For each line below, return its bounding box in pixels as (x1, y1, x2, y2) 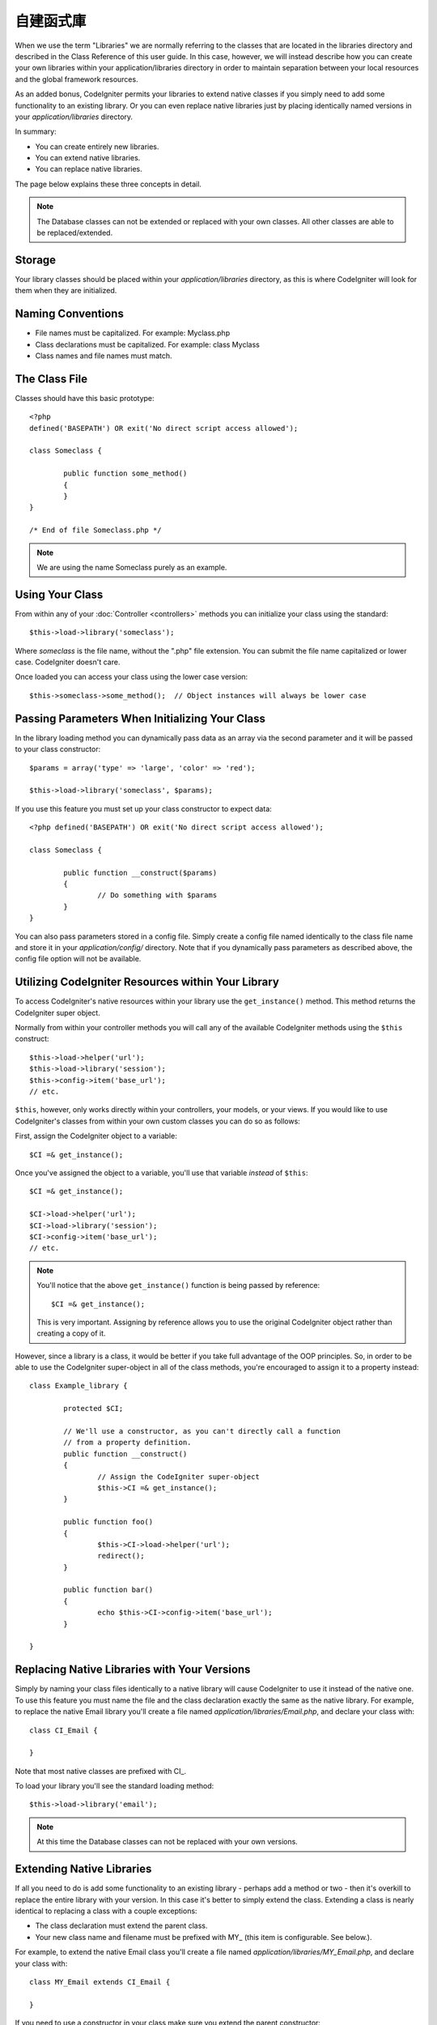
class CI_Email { (29, 1725, 98, 1735)
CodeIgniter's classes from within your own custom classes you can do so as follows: (15, 1116, 301, 1126)
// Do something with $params (97, 891, 218, 900)
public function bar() (63, 1585, 154, 1595)
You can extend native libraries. (35, 153, 141, 163)
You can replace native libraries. (35, 164, 143, 174)
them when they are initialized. (15, 286, 117, 296)
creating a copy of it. (36, 1328, 106, 1338)
